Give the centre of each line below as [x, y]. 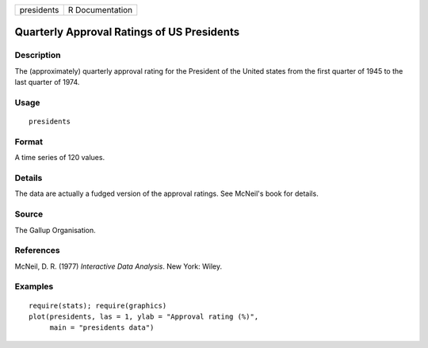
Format [29, 141]
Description [38, 55]
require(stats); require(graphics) [98, 306]
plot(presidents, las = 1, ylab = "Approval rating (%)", [144, 317]
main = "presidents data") [102, 328]
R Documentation [100, 10]
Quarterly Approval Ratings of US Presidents [127, 32]
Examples [34, 287]
